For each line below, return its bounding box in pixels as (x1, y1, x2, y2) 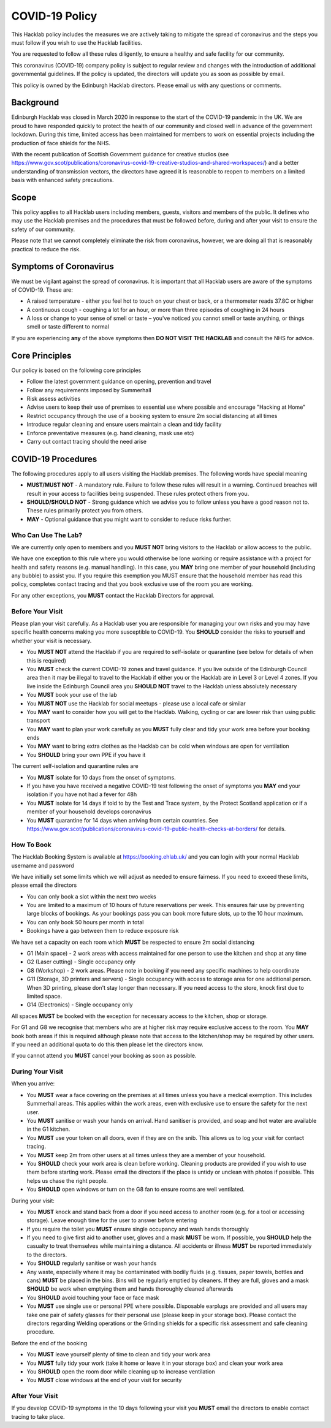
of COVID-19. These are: (11, 286, 73, 294)
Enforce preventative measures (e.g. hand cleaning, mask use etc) (26, 429, 194, 436)
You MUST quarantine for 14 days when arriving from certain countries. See (26, 816, 219, 824)
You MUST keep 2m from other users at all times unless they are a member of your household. (26, 1151, 266, 1158)
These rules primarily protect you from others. (26, 507, 143, 514)
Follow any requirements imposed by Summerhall (26, 386, 151, 393)
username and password (11, 862, 75, 869)
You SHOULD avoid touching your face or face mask (26, 1294, 159, 1301)
